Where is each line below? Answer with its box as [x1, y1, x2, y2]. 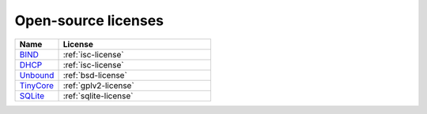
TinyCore [19, 79, 55, 90]
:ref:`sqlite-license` [62, 90, 134, 101]
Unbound [19, 69, 55, 80]
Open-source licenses [14, 12, 164, 29]
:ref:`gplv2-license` [62, 79, 134, 90]
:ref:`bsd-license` [62, 69, 128, 80]
